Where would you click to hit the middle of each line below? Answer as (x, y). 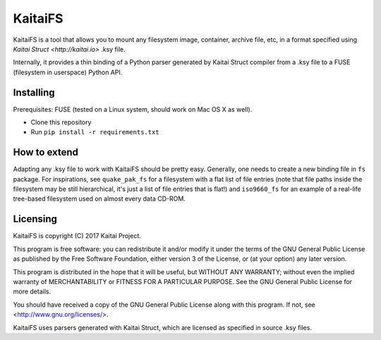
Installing (34, 92)
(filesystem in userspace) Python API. (68, 72)
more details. (32, 292)
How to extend (46, 152)
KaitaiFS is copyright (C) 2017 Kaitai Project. (77, 236)
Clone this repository (61, 122)
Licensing (35, 219)
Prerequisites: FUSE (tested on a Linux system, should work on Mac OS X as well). (133, 109)
